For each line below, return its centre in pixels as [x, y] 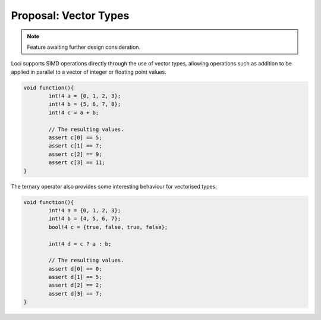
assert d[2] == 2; [75, 285]
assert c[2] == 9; [75, 154]
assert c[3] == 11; [77, 163]
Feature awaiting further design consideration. [84, 47]
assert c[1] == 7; [75, 146]
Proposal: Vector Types [70, 15]
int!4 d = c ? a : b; [80, 244]
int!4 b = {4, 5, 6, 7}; [85, 219]
